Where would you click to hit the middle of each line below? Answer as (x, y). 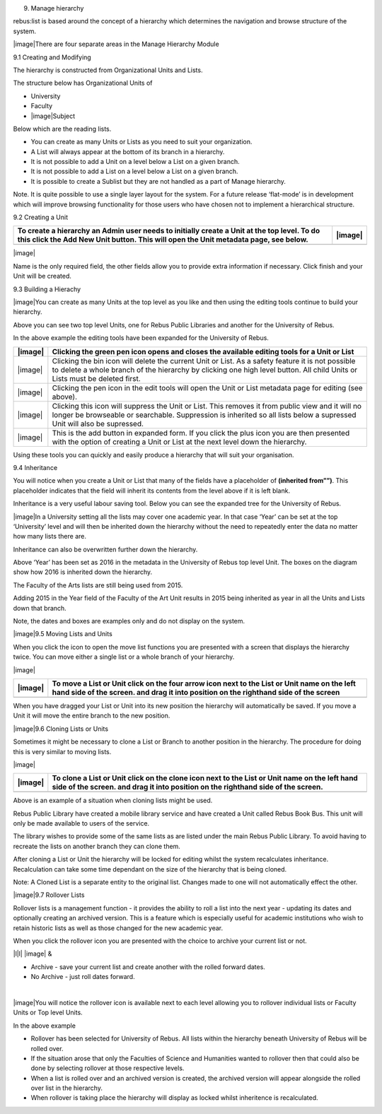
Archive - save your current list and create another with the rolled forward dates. (148, 967)
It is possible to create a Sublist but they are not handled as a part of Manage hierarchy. (158, 181)
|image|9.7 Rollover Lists (49, 895)
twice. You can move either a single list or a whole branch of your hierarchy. (124, 657)
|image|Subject (53, 116)
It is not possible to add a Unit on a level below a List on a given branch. (135, 162)
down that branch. (40, 608)
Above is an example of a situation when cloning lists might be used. (113, 801)
